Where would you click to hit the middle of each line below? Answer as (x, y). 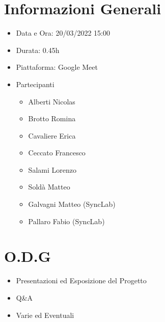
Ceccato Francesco (57, 153)
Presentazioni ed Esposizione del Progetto (81, 280)
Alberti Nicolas (52, 101)
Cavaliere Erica (52, 135)
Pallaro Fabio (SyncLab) (66, 221)
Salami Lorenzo (52, 169)
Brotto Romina (52, 118)
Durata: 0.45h (38, 50)
